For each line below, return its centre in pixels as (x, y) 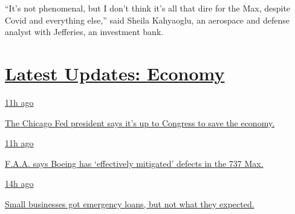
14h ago (19, 183)
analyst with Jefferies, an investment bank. (84, 32)
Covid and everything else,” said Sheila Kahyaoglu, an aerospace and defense (147, 20)
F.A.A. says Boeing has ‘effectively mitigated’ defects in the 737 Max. (134, 163)
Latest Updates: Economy (115, 73)
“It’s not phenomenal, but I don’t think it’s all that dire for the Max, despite (148, 8)
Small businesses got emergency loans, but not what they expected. (130, 203)
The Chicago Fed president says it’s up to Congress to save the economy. (140, 122)
